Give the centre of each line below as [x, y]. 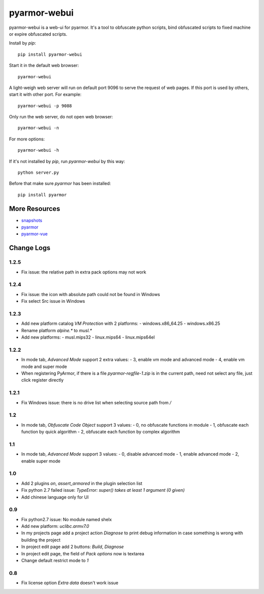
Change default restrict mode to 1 [55, 561]
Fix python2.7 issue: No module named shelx [66, 519]
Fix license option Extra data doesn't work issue [70, 583]
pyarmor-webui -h [38, 150]
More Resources [35, 209]
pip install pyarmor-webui [50, 54]
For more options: [27, 139]
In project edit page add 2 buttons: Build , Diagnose [73, 547]
